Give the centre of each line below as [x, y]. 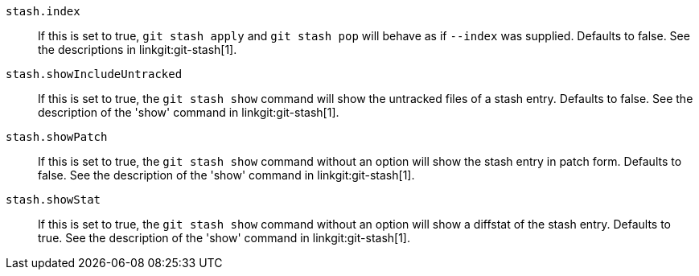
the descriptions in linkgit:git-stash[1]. [138, 49]
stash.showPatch [57, 137]
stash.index [43, 11]
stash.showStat [53, 200]
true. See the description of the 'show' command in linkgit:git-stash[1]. [224, 238]
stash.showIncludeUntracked [94, 74]
